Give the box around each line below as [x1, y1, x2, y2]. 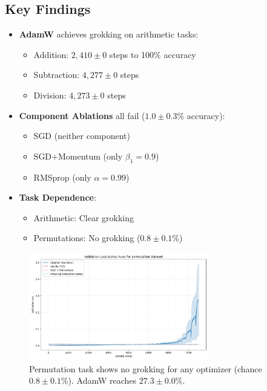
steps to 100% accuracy [109, 48, 196, 60]
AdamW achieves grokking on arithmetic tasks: [19, 28, 199, 40]
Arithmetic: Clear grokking [33, 211, 134, 224]
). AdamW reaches [68, 374, 137, 387]
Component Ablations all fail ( [19, 109, 145, 121]
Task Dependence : [19, 191, 96, 204]
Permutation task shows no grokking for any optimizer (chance [29, 362, 262, 375]
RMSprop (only [33, 170, 91, 183]
